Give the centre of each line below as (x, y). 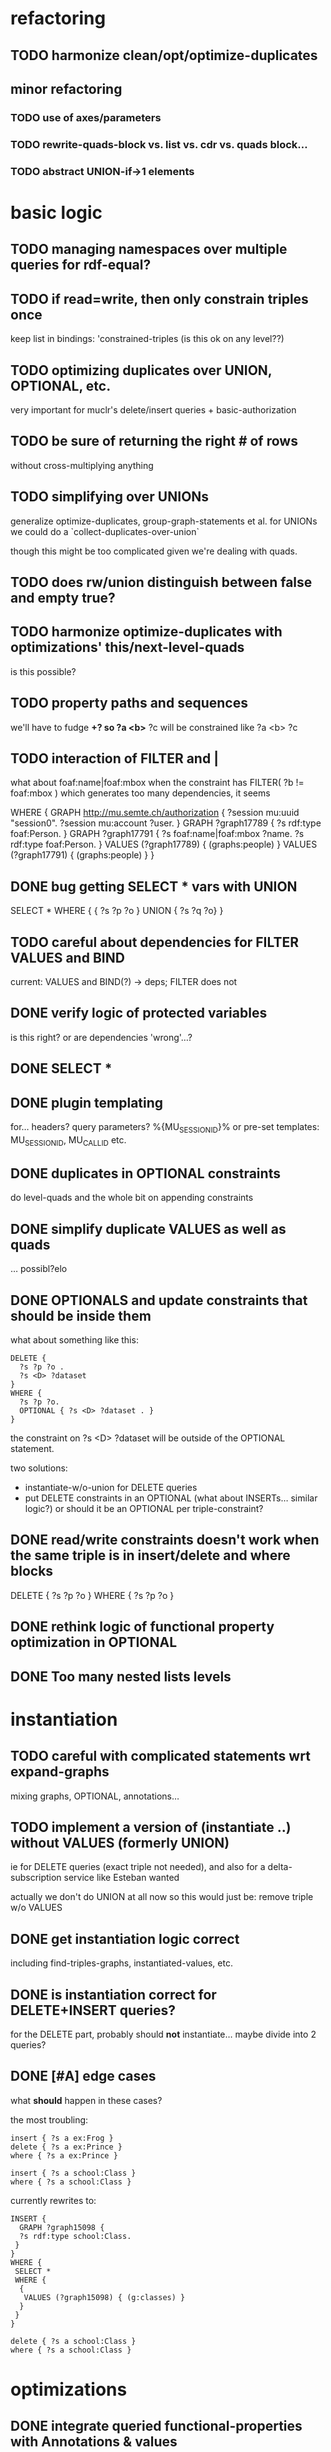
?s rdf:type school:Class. (75, 2236)
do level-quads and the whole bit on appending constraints (132, 1198)
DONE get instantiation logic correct (125, 1938)
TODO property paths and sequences (129, 703)
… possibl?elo (39, 1269)
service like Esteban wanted (121, 1878)
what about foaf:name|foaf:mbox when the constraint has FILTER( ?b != (157, 783)
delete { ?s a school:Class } (73, 2341)
